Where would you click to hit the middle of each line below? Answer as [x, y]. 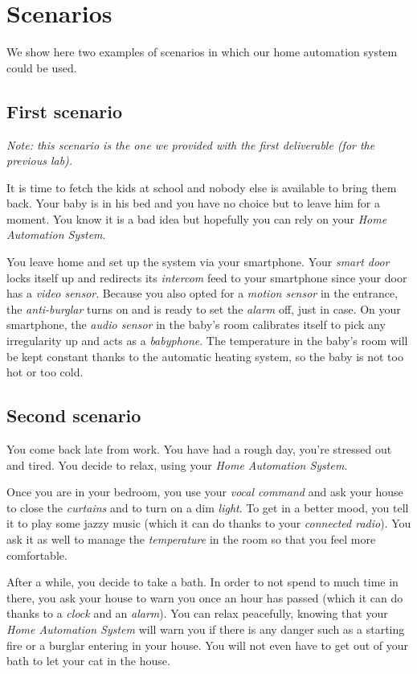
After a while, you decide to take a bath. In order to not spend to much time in [202, 582]
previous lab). [40, 160]
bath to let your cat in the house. [88, 661]
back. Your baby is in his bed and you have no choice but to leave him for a [193, 203]
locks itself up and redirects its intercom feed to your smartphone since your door [207, 277]
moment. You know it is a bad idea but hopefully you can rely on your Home [197, 218]
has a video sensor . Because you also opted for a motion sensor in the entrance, [202, 293]
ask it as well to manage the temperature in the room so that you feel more [191, 539]
